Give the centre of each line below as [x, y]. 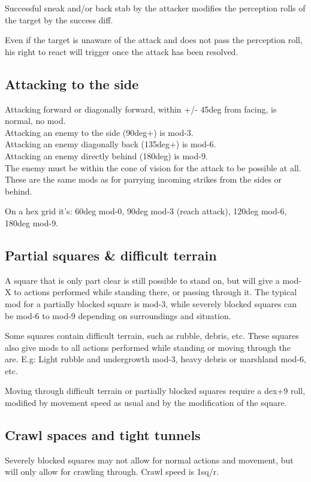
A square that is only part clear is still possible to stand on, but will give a [142, 280]
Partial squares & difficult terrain [111, 255]
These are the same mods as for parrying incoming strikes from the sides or [144, 179]
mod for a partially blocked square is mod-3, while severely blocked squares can [151, 303]
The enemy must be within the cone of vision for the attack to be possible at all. [153, 167]
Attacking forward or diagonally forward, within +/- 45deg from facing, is [141, 109]
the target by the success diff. [59, 19]
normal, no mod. [35, 121]
